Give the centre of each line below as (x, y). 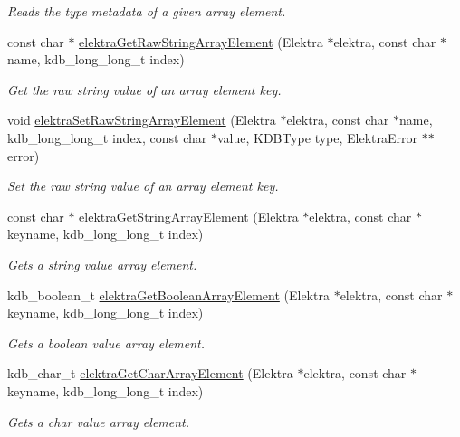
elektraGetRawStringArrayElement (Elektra (201, 41)
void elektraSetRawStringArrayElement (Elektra (142, 120)
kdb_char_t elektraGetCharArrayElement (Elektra (150, 373)
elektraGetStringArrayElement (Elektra (189, 216)
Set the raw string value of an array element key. (143, 186)
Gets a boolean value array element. (106, 342)
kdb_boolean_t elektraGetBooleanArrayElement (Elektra (168, 294)
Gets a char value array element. (99, 421)
